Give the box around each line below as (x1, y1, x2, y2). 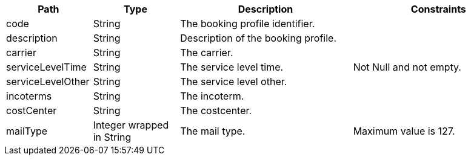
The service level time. (180, 61, 284, 73)
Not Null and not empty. (353, 61, 461, 73)
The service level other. (180, 75, 287, 88)
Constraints (410, 3, 466, 15)
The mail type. (180, 125, 246, 137)
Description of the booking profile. (180, 32, 336, 44)
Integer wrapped (93, 119, 169, 131)
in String (93, 131, 132, 143)
